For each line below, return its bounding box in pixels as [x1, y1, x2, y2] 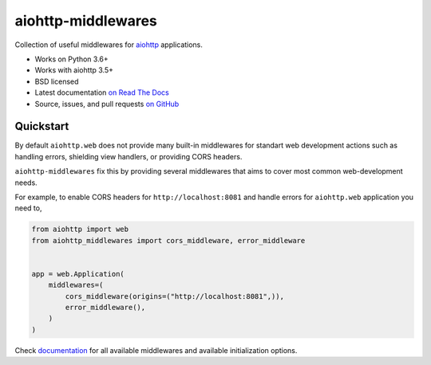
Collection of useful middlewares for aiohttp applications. [14, 40, 204, 49]
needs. [14, 178, 38, 187]
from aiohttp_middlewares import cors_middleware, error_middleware [31, 236, 306, 245]
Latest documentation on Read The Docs [34, 88, 169, 97]
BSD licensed [34, 77, 79, 86]
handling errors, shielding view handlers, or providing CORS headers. [14, 151, 243, 161]
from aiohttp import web [31, 225, 129, 234]
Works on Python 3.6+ [34, 54, 109, 64]
